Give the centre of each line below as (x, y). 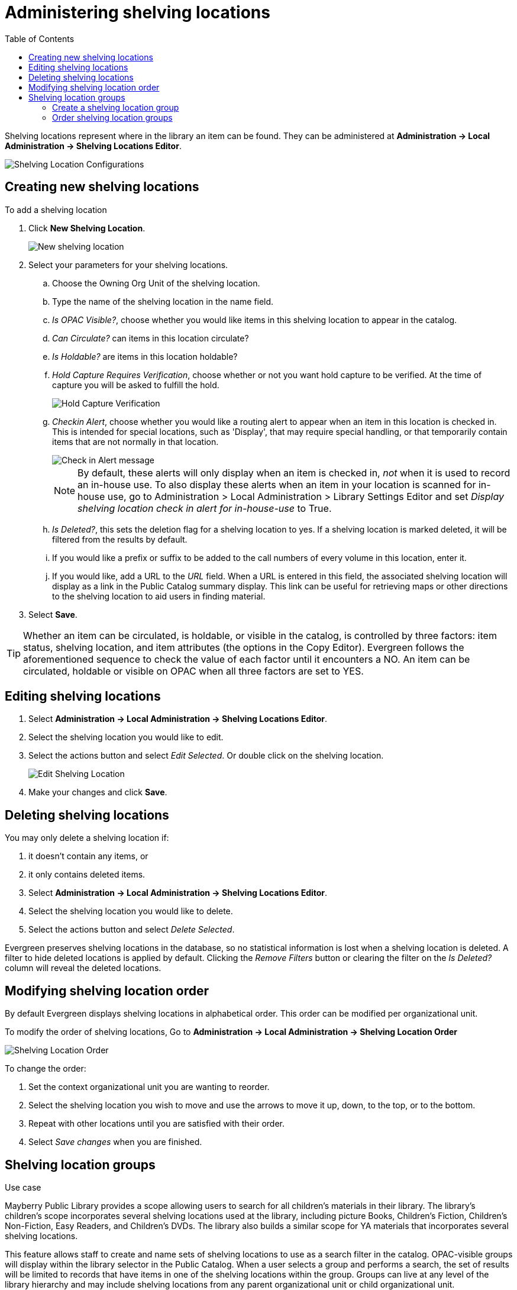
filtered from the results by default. (120, 539)
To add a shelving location (56, 209)
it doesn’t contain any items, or (88, 856)
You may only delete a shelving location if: (87, 838)
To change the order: (46, 1069)
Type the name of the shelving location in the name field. (163, 301)
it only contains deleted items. (87, 875)
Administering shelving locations (138, 12)
